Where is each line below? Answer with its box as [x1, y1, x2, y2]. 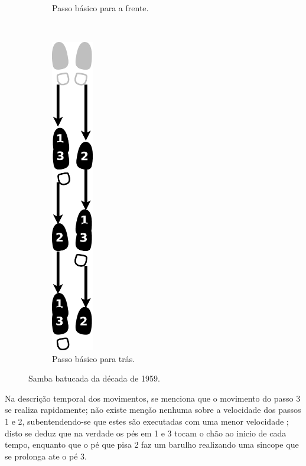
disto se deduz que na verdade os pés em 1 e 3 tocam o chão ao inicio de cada [5, 426, 287, 439]
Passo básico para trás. [52, 352, 135, 364]
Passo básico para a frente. [52, 2, 149, 14]
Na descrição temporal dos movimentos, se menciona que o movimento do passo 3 [5, 392, 301, 404]
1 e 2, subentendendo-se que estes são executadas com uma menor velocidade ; [5, 415, 289, 427]
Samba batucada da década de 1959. [28, 372, 160, 384]
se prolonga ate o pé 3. [5, 449, 87, 462]
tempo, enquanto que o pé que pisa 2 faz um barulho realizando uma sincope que [5, 438, 299, 451]
